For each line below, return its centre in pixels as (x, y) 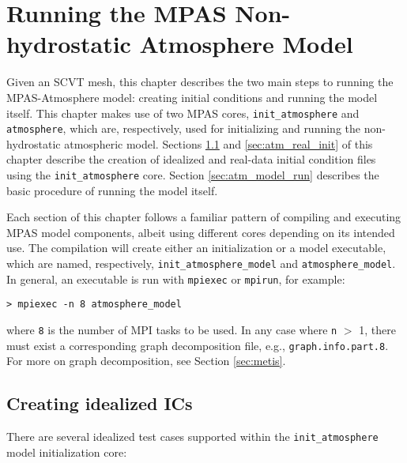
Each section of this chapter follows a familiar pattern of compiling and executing (204, 217)
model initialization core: (67, 452)
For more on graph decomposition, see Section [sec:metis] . (146, 361)
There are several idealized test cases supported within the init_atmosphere (192, 437)
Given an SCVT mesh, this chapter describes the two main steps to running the (200, 82)
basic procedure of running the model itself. (112, 190)
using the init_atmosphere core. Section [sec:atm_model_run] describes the (193, 175)
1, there (377, 329)
